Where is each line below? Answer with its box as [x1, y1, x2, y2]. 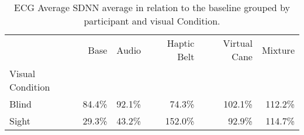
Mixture [261, 43, 295, 57]
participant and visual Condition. [84, 14, 220, 27]
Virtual [223, 36, 253, 50]
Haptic [167, 36, 195, 50]
